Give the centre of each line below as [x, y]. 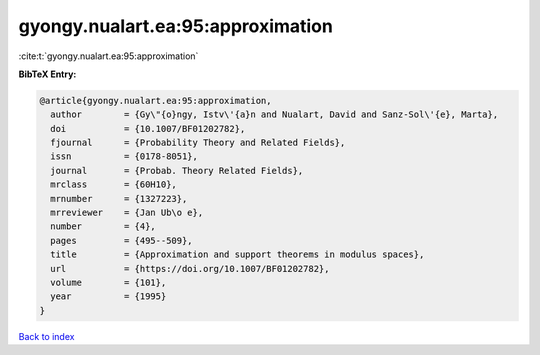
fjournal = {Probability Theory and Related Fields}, [198, 143]
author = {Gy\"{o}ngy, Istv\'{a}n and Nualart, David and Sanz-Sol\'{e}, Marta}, [274, 114]
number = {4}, [103, 226]
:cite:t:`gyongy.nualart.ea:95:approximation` [108, 56]
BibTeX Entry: [47, 74]
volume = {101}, [108, 282]
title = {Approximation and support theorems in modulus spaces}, [237, 254]
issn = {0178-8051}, [124, 156]
